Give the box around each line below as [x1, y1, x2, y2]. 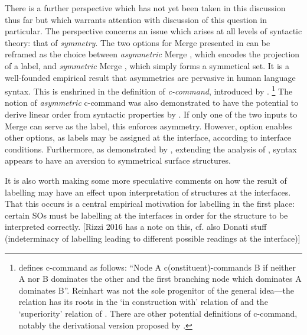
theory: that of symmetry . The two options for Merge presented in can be [5, 36, 270, 48]
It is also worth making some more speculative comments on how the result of [5, 174, 287, 186]
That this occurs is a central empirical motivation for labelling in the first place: [5, 197, 295, 210]
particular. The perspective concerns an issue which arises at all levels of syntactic [5, 25, 302, 37]
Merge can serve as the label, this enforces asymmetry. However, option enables [5, 119, 292, 132]
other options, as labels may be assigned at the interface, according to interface [5, 131, 292, 144]
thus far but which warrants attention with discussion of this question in [5, 13, 267, 25]
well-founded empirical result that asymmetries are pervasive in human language [5, 71, 296, 83]
